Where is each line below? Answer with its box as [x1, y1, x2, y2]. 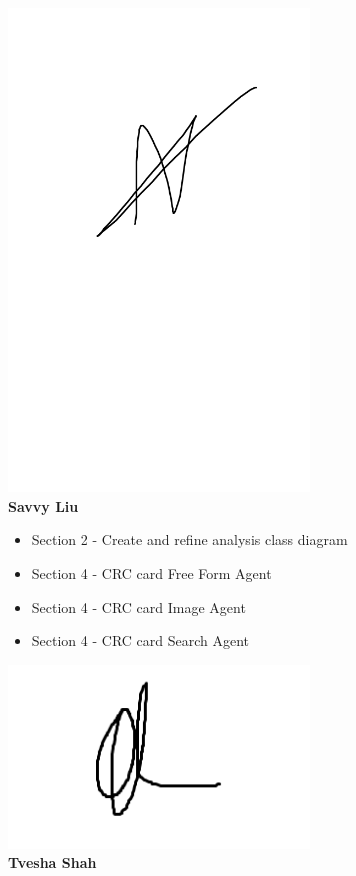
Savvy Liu [8, 495, 79, 516]
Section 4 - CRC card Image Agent [31, 596, 246, 617]
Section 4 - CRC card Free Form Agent [31, 562, 272, 583]
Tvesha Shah [8, 852, 97, 873]
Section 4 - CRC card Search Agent [31, 630, 250, 651]
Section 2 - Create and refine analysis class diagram [31, 529, 348, 550]
